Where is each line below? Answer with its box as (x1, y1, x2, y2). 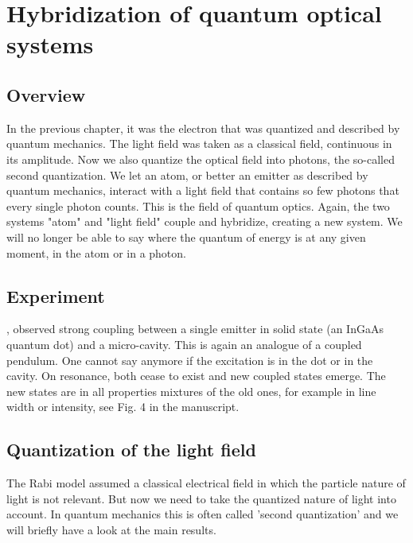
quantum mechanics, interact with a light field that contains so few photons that (6, 182, 399, 199)
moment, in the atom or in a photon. (6, 244, 186, 261)
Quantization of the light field (6, 437, 256, 462)
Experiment (6, 283, 105, 308)
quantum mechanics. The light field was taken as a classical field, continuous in (6, 135, 392, 152)
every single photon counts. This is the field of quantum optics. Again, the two (6, 197, 390, 214)
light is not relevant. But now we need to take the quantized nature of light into (6, 490, 396, 506)
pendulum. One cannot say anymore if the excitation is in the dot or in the (6, 351, 373, 368)
